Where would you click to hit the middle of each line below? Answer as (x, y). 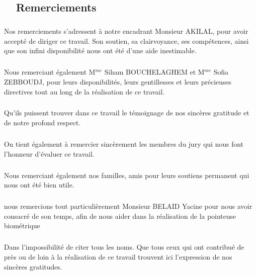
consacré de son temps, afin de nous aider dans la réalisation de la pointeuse (120, 216)
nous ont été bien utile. (39, 185)
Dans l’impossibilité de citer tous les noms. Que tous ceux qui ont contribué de (124, 247)
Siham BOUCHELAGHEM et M (155, 72)
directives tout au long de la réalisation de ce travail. (85, 91)
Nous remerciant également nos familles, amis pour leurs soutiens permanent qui (127, 175)
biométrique (22, 226)
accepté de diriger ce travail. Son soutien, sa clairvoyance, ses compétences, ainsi (127, 41)
